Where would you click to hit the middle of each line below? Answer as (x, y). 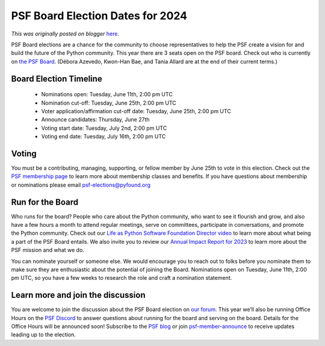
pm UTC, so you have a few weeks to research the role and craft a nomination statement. (122, 278)
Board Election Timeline (57, 79)
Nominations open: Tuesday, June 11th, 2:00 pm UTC (107, 94)
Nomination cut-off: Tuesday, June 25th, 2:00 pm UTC (109, 103)
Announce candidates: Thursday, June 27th (95, 120)
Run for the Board (45, 202)
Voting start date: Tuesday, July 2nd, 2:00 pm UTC (104, 128)
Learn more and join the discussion (78, 295)
